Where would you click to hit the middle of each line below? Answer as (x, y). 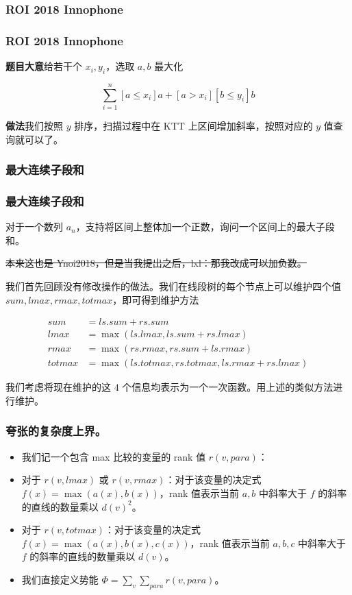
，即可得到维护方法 (156, 299)
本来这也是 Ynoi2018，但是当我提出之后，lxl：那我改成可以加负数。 (156, 263)
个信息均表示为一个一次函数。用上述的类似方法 (228, 387)
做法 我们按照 (34, 125)
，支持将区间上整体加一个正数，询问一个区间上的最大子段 (205, 227)
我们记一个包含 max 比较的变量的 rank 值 (114, 456)
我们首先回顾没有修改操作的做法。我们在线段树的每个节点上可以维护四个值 (173, 286)
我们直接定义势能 (60, 579)
